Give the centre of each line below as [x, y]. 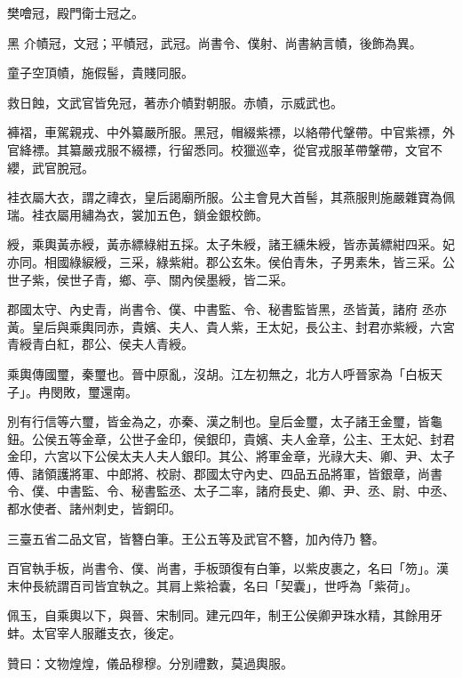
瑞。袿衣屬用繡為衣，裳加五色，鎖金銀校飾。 [138, 214]
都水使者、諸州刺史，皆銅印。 [94, 508]
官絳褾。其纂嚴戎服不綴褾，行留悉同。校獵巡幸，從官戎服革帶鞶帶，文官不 [225, 149]
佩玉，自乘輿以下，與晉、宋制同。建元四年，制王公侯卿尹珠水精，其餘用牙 [225, 615]
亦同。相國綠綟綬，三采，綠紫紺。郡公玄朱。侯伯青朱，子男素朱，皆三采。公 [231, 261]
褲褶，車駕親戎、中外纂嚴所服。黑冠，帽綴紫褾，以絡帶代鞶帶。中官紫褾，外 [231, 132]
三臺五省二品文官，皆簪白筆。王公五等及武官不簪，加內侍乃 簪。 [196, 538]
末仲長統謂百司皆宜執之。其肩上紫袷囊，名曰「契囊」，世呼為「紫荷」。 [212, 585]
